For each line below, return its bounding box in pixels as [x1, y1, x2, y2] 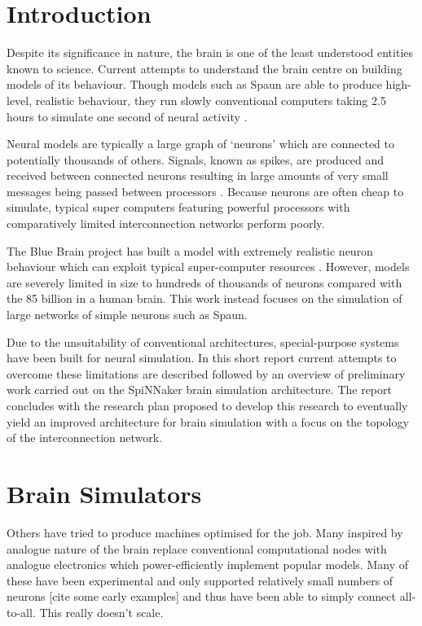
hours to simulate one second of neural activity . [7, 107, 248, 125]
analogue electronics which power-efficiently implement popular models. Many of [7, 556, 408, 573]
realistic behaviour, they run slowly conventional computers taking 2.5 [35, 91, 386, 108]
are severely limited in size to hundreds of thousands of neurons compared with [7, 274, 402, 291]
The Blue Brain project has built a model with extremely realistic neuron [7, 242, 373, 259]
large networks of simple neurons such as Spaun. [7, 306, 248, 323]
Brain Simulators [7, 476, 202, 510]
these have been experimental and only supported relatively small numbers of [7, 571, 393, 589]
